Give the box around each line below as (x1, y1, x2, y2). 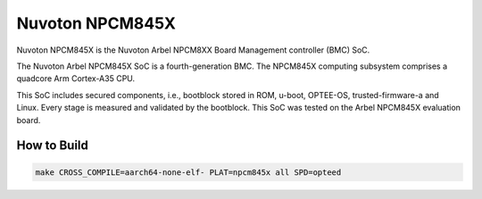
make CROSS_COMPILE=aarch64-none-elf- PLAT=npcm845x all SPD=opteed (35, 167, 342, 178)
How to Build (16, 138, 89, 153)
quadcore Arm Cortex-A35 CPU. (16, 73, 136, 84)
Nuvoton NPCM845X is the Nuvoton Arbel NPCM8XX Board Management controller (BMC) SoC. (16, 45, 370, 55)
